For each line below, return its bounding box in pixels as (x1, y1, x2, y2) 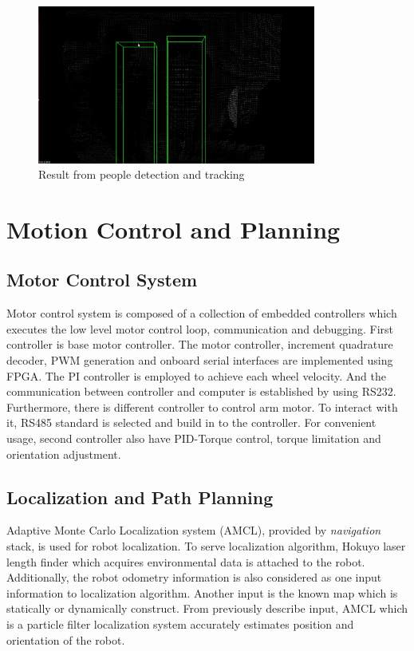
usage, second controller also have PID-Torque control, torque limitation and (6, 430, 381, 447)
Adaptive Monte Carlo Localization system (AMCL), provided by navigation (6, 522, 381, 539)
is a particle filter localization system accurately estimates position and (6, 616, 354, 632)
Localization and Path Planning (6, 484, 274, 509)
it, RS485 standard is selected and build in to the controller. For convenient (6, 414, 377, 431)
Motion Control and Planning (6, 212, 341, 245)
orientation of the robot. (6, 631, 125, 648)
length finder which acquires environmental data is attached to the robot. (6, 553, 365, 570)
